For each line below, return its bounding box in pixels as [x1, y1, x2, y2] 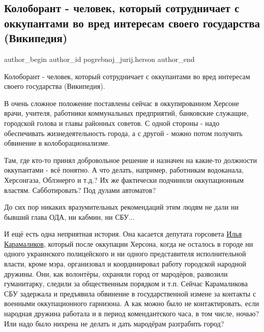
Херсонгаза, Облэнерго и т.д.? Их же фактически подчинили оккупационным [4, 174, 244, 185]
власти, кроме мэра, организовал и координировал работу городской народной [4, 258, 246, 269]
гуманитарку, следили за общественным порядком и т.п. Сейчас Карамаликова [4, 278, 248, 289]
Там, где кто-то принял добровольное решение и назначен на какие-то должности [4, 154, 257, 165]
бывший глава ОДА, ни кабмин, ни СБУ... [4, 211, 135, 222]
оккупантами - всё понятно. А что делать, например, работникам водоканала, [4, 164, 244, 175]
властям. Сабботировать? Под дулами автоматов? [4, 184, 156, 195]
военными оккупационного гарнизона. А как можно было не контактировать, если [4, 298, 259, 309]
